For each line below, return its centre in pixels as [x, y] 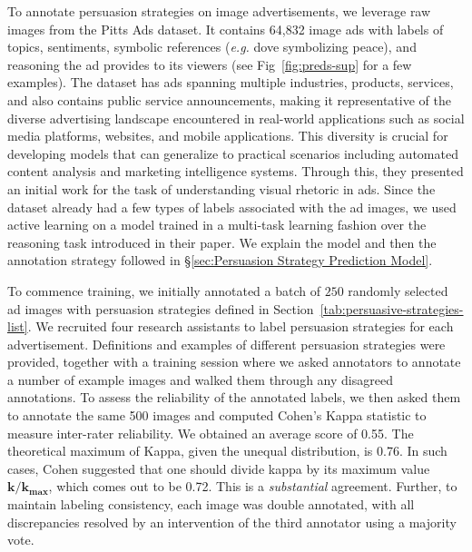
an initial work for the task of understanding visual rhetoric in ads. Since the [221, 188]
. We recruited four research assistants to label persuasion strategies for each [241, 326]
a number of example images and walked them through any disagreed [200, 379]
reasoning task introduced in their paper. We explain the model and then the [222, 242]
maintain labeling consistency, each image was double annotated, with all [211, 504]
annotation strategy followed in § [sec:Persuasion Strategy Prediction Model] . [220, 260]
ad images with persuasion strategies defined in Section [161, 308]
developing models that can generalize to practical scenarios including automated [233, 153]
